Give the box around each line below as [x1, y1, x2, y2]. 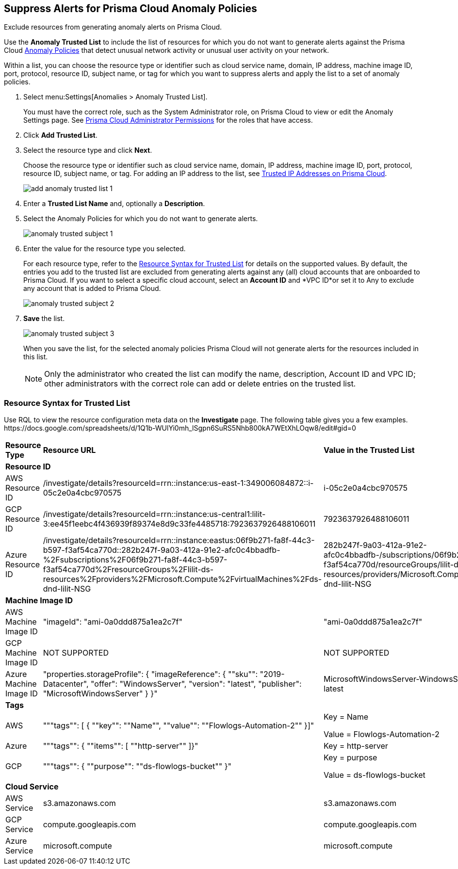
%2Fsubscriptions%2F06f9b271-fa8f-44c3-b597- [43, 555, 228, 565]
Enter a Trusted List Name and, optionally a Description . [23, 199, 205, 208]
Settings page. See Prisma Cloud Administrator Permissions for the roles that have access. [23, 116, 313, 125]
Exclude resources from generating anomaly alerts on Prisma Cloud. [4, 23, 222, 32]
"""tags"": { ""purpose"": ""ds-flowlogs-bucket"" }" [43, 761, 231, 772]
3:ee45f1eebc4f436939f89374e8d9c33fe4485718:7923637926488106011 [43, 519, 316, 529]
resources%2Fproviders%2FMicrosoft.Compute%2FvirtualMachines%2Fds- [43, 574, 322, 584]
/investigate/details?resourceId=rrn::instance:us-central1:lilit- [43, 509, 266, 519]
